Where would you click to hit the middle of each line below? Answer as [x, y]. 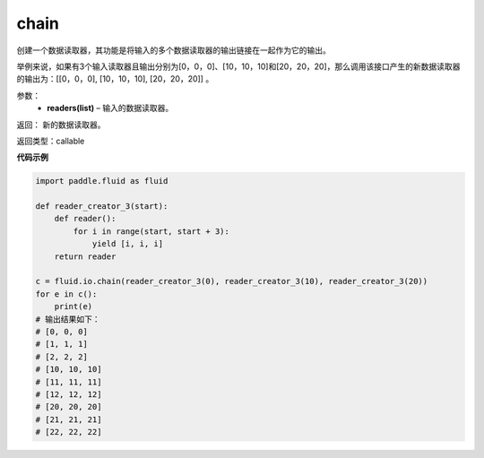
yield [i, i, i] [128, 244]
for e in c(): [66, 294]
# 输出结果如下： [68, 319]
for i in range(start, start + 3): [151, 231]
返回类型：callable [51, 141]
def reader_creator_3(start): [102, 207]
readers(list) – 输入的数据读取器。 [110, 108]
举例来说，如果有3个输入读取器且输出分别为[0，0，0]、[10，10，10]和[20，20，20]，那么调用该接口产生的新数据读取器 [238, 66]
